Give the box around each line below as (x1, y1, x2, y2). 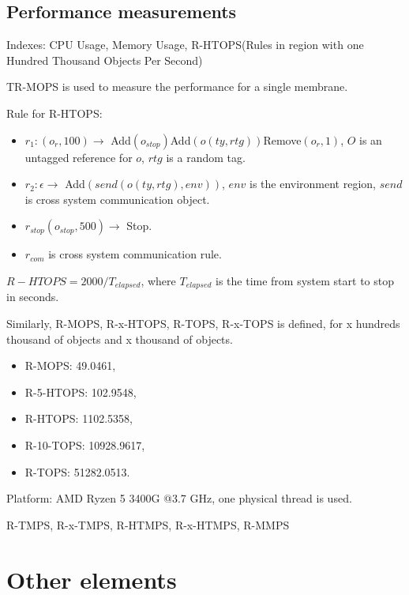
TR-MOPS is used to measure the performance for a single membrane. (6, 78, 348, 95)
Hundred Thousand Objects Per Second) (6, 51, 203, 68)
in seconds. (6, 288, 59, 305)
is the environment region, (249, 175, 376, 192)
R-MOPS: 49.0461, (24, 357, 116, 374)
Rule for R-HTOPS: (6, 104, 103, 121)
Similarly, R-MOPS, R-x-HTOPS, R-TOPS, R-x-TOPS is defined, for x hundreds (6, 315, 400, 331)
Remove (263, 131, 302, 148)
